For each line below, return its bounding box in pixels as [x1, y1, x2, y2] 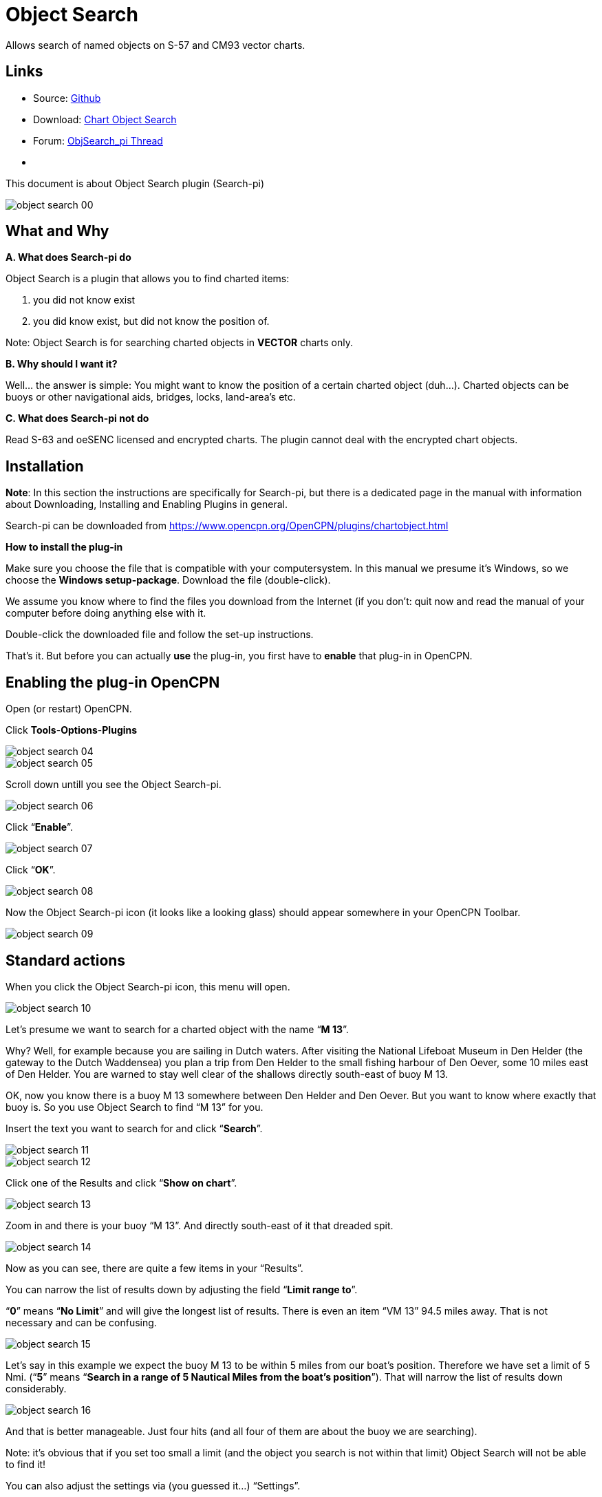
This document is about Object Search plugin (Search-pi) [6, 177, 265, 189]
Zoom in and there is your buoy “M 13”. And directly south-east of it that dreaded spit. [6, 1219, 394, 1231]
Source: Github [33, 92, 101, 104]
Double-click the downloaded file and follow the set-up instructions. [6, 628, 314, 641]
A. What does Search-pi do [6, 251, 131, 264]
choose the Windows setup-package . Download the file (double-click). [6, 574, 331, 586]
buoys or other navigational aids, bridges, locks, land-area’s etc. [6, 391, 296, 403]
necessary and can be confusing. [6, 1316, 157, 1328]
